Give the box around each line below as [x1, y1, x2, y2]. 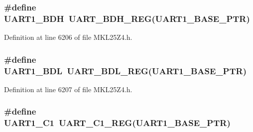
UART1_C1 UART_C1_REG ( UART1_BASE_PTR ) [4, 117, 231, 129]
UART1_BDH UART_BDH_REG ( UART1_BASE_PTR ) [4, 12, 250, 24]
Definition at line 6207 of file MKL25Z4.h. [4, 84, 132, 94]
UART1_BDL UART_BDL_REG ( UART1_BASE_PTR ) [4, 64, 247, 77]
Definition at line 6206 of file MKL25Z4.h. [4, 32, 132, 42]
